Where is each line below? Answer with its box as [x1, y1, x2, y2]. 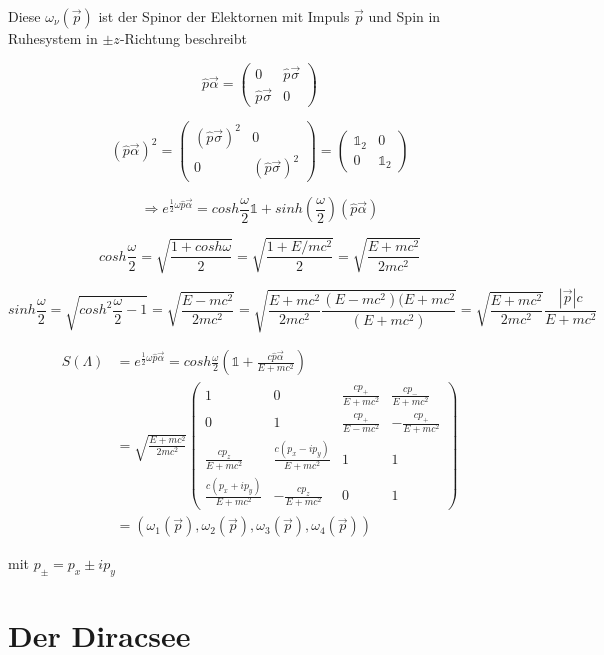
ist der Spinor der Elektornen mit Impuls [98, 6, 350, 26]
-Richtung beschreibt [119, 28, 247, 48]
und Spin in [368, 6, 441, 26]
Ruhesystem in [8, 28, 98, 48]
